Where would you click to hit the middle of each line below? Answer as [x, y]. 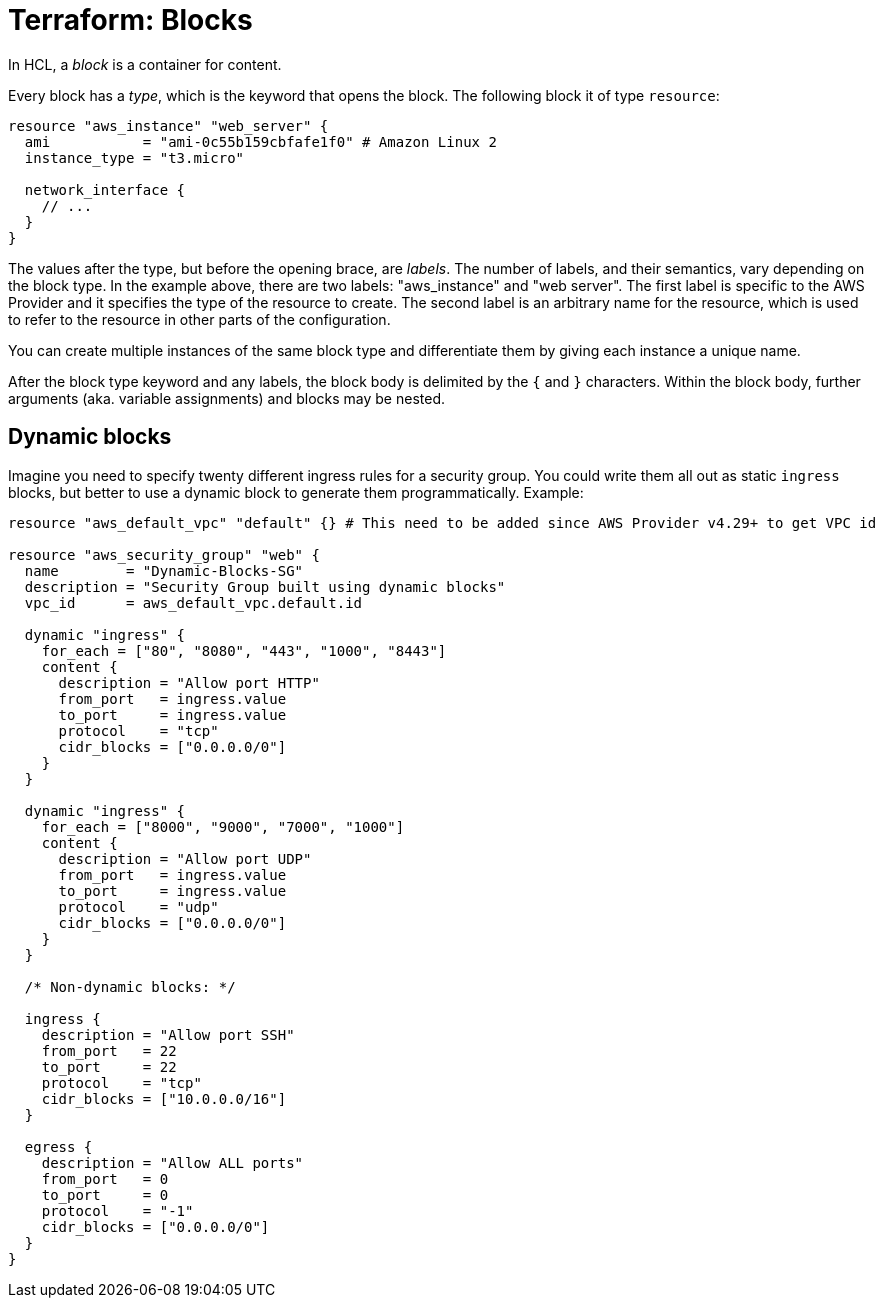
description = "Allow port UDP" [185, 858]
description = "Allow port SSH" [168, 1034]
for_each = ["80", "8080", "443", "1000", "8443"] [244, 650]
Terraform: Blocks [130, 20]
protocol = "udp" [138, 906]
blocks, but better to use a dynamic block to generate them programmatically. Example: [296, 492]
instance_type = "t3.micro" [134, 157]
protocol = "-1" [117, 1210]
